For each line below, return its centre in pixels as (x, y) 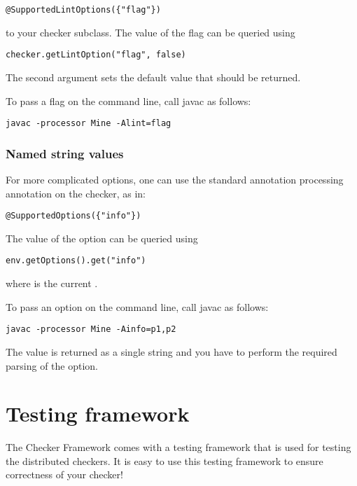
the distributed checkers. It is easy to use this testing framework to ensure (164, 460)
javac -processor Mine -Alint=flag (89, 124)
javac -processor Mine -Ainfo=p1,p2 (91, 329)
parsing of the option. (52, 365)
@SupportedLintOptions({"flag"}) (83, 10)
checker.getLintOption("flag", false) (96, 55)
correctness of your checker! (64, 474)
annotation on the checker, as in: (76, 193)
